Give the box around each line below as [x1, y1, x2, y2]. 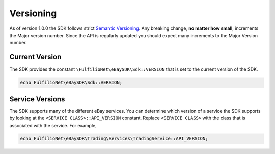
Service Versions [9, 95, 65, 103]
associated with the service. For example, [9, 122, 97, 128]
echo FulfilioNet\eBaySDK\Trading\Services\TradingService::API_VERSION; [20, 136, 208, 142]
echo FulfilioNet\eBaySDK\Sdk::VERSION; [20, 80, 122, 86]
